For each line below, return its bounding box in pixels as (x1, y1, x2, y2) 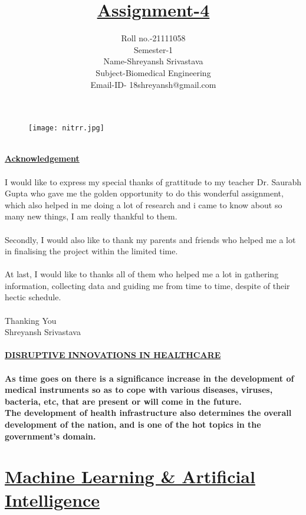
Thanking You (5, 314, 57, 326)
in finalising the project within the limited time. (5, 245, 178, 257)
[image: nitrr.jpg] (28, 124, 104, 133)
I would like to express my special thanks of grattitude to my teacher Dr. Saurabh (5, 175, 302, 188)
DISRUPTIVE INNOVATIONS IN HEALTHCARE (5, 349, 221, 361)
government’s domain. (5, 429, 96, 442)
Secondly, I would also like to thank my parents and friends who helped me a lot (5, 233, 296, 245)
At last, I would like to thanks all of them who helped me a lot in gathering (5, 268, 279, 280)
